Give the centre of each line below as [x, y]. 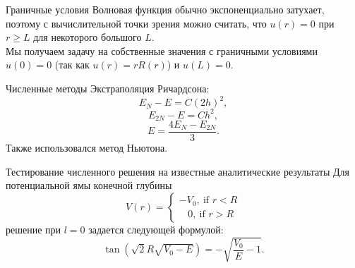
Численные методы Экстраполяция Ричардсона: [108, 88]
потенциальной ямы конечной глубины [89, 185]
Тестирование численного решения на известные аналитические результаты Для [178, 171]
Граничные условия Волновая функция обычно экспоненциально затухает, [165, 9]
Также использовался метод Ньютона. [87, 148]
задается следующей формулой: [156, 229]
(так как [72, 65]
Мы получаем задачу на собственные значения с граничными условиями [162, 50]
